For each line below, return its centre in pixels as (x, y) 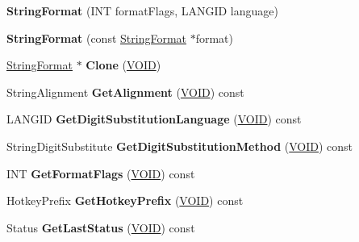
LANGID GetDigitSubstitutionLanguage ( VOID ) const (154, 119)
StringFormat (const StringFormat (96, 38)
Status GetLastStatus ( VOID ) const (101, 227)
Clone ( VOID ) (123, 65)
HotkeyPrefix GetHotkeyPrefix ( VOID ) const (125, 200)
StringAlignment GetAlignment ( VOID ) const (125, 92)
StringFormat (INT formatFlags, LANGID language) (142, 10)
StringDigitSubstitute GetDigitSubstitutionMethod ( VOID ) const (180, 146)
